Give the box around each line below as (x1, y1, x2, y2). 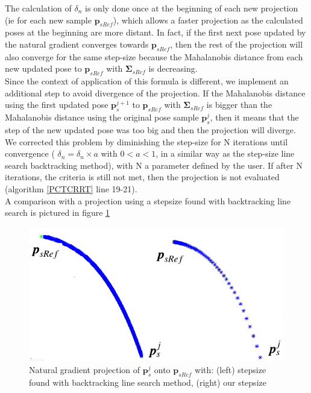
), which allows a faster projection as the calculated (113, 13, 303, 26)
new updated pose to (5, 62, 82, 75)
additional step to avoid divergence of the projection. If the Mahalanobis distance (5, 86, 306, 99)
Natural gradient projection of (29, 363, 140, 376)
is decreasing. (148, 62, 198, 75)
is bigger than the (206, 98, 272, 111)
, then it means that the (210, 111, 299, 124)
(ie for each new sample (5, 13, 92, 26)
